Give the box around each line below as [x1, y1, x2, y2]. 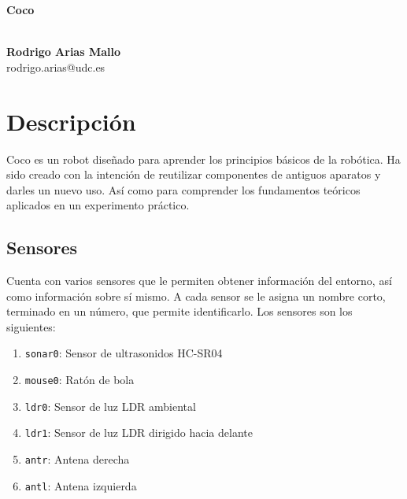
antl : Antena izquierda [24, 477, 137, 493]
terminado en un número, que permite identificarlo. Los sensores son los [6, 303, 353, 320]
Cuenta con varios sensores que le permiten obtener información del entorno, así [6, 272, 392, 289]
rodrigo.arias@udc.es [6, 58, 105, 75]
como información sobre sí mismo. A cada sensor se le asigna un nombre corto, [6, 287, 386, 304]
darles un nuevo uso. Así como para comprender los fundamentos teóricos [6, 181, 361, 198]
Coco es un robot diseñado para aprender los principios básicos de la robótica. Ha [6, 150, 401, 167]
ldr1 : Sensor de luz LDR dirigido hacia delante [24, 424, 253, 441]
